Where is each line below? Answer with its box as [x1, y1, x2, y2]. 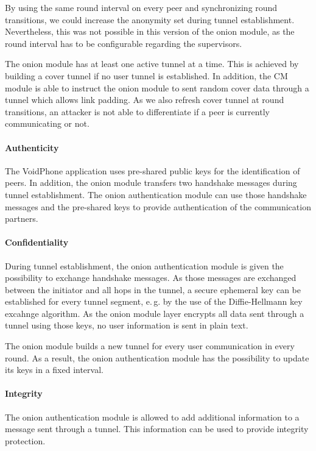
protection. [5, 434, 46, 447]
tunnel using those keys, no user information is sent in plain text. [5, 319, 248, 332]
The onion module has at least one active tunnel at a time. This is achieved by [5, 57, 299, 70]
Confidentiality [5, 236, 69, 249]
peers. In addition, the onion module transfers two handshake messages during [5, 176, 297, 189]
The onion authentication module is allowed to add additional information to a [5, 410, 300, 423]
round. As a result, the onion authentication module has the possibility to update [5, 351, 309, 364]
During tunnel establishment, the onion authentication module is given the [5, 259, 284, 272]
